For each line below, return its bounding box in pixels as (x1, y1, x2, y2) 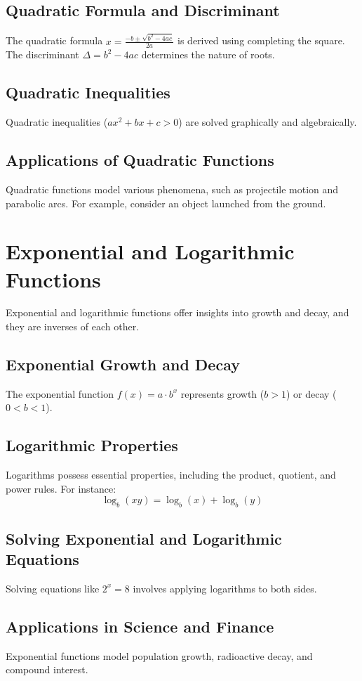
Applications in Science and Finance (6, 615, 274, 637)
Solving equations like (6, 581, 100, 595)
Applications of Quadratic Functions (6, 149, 274, 171)
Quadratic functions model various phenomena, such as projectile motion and (6, 181, 339, 196)
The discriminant (6, 47, 79, 62)
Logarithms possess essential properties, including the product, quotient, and (6, 467, 336, 482)
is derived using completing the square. (177, 33, 345, 48)
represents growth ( (180, 386, 264, 401)
